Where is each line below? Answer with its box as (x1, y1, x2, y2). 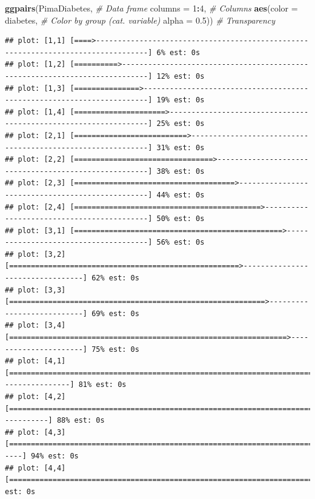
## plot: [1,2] (5, 60, 66, 69)
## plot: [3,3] (5, 285, 66, 294)
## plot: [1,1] (5, 36, 66, 45)
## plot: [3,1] (5, 226, 66, 235)
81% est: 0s (78, 380, 127, 389)
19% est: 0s (156, 96, 205, 105)
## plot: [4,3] (5, 428, 66, 437)
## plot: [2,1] (5, 131, 66, 140)
